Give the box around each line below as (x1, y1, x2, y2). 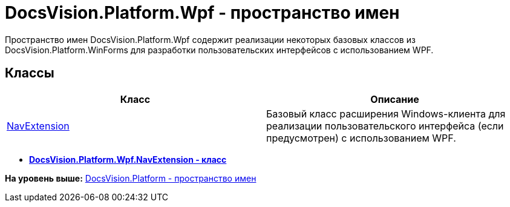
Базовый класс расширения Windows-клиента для (266, 107, 506, 120)
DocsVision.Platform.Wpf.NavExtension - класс (29, 154, 227, 165)
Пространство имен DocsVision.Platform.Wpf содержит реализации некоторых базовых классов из (5, 34, 416, 45)
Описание (370, 93, 419, 105)
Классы (5, 65, 54, 81)
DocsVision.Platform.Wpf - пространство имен (5, 2, 400, 23)
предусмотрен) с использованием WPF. (266, 131, 456, 144)
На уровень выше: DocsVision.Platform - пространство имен (5, 172, 257, 183)
